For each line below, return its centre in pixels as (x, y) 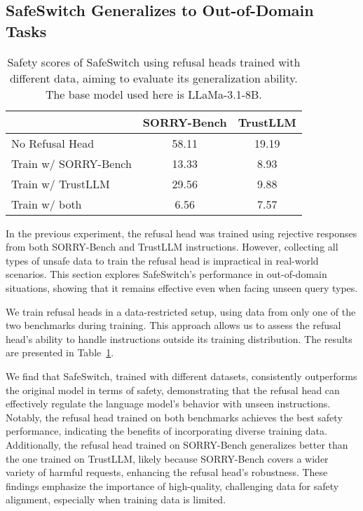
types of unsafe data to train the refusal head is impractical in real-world (162, 260)
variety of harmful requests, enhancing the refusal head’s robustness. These (167, 472)
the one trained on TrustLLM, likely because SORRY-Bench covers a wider (167, 458)
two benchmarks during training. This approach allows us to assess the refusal (173, 325)
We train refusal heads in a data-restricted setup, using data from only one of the (181, 311)
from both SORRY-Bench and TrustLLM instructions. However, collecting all (172, 247)
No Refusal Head (53, 143)
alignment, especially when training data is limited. (116, 499)
